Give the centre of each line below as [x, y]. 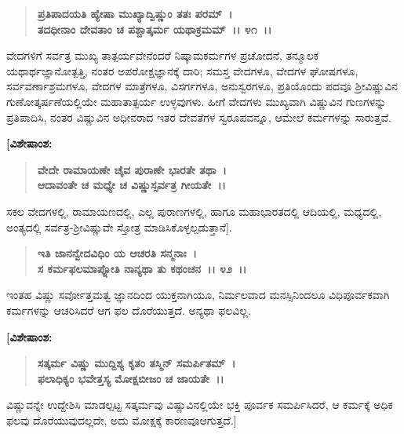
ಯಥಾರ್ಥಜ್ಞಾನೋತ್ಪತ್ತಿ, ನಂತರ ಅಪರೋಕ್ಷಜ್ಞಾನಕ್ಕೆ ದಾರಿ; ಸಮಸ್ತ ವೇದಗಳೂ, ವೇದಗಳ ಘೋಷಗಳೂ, [182, 70]
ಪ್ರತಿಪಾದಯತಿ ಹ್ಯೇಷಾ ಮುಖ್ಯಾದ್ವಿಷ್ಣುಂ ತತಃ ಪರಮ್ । [135, 13]
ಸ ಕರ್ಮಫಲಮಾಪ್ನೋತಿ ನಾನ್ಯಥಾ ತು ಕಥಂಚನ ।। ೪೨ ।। [142, 268]
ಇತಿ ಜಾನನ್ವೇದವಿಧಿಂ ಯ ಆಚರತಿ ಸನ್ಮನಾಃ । [117, 253]
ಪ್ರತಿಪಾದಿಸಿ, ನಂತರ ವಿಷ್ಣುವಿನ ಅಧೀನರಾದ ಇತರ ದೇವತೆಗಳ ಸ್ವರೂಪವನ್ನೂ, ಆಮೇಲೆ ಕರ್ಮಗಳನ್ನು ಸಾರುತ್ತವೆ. [199, 117]
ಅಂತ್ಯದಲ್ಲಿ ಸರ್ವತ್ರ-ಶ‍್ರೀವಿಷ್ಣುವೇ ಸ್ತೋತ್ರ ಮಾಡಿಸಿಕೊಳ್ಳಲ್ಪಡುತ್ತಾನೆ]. [119, 226]
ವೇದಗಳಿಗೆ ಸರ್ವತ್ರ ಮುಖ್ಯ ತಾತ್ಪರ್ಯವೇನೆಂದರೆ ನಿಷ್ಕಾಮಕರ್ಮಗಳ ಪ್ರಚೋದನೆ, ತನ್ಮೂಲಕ [163, 55]
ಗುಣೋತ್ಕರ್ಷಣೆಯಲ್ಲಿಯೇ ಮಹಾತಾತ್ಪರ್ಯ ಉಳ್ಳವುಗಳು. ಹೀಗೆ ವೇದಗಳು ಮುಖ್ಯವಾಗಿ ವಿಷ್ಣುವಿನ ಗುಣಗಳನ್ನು [197, 101]
